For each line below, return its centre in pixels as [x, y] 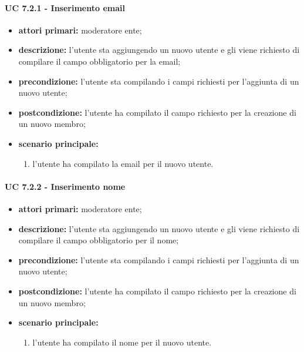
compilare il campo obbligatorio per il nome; [99, 240]
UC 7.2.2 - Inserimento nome [65, 186]
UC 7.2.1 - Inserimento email [65, 7]
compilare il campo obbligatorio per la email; [99, 61]
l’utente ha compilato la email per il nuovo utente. [123, 163]
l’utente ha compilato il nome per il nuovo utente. [122, 342]
